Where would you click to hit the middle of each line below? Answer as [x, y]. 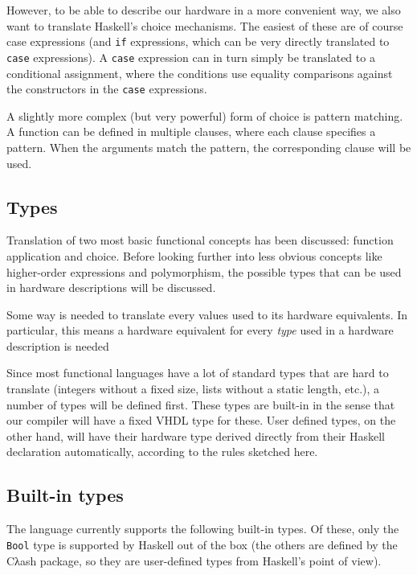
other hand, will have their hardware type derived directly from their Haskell [196, 435]
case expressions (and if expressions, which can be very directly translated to [198, 41]
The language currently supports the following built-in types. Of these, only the [203, 529]
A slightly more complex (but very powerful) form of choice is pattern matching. [205, 115]
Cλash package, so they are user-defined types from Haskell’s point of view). [194, 560]
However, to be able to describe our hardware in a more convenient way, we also [204, 10]
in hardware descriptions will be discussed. [111, 287]
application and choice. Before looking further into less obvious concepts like [194, 255]
